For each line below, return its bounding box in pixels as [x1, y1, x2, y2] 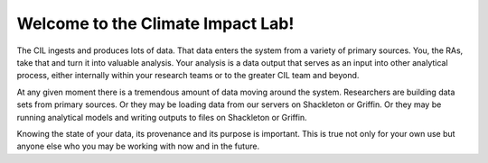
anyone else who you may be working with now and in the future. [16, 140, 260, 152]
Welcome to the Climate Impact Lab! [16, 14, 295, 33]
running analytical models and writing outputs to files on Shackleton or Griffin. [16, 112, 307, 122]
